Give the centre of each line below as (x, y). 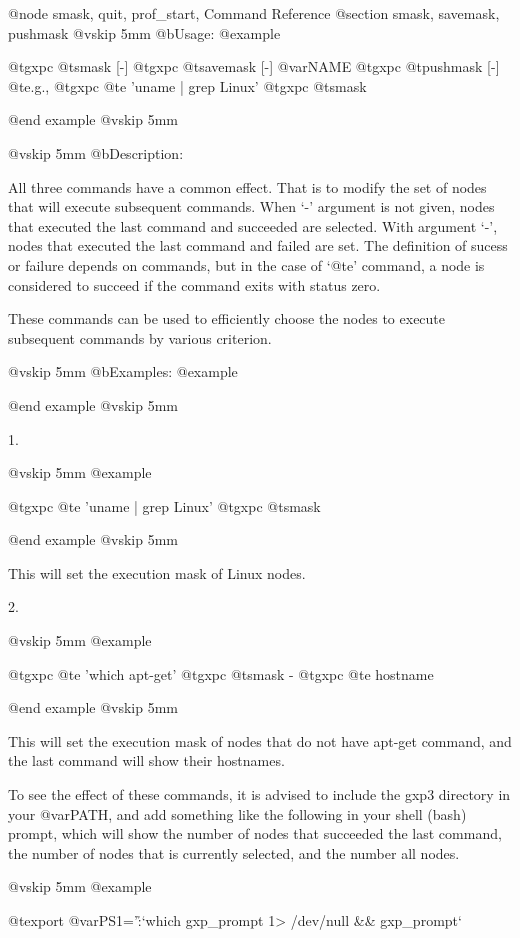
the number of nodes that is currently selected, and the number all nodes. (234, 852)
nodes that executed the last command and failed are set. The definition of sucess (258, 245)
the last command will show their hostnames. (146, 760)
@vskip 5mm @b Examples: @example (123, 371)
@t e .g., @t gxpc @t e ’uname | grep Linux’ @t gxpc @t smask (187, 85)
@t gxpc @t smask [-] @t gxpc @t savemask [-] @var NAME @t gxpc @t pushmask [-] (254, 66)
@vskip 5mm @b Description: (96, 152)
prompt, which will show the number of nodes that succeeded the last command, (255, 833)
